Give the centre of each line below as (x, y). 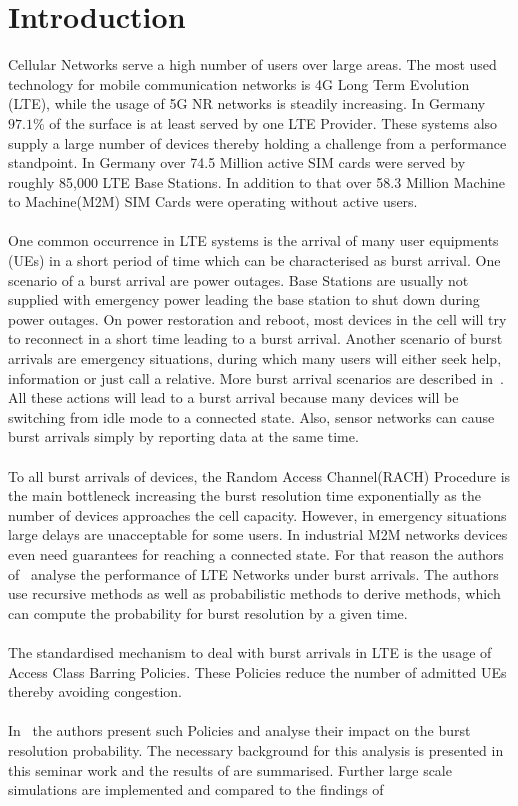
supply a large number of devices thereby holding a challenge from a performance (257, 142)
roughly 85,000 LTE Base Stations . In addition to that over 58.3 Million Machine (257, 181)
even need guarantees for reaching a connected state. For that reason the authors (256, 553)
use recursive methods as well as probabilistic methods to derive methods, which (254, 593)
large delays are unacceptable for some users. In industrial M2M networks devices (258, 534)
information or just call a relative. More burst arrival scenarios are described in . (256, 377)
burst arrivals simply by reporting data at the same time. (183, 436)
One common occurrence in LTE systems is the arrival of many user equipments (253, 240)
